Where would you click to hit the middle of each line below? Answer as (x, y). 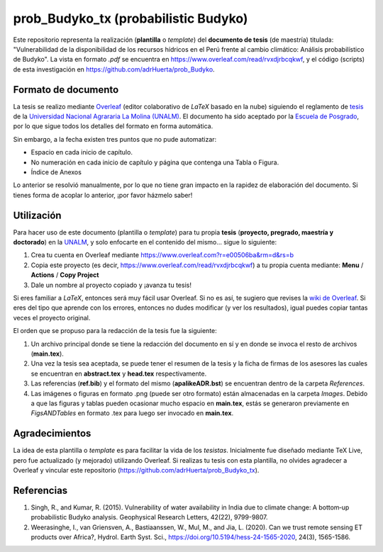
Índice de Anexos (56, 172)
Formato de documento (66, 90)
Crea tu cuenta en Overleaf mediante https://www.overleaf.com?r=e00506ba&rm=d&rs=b (162, 255)
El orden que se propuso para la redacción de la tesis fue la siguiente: (115, 331)
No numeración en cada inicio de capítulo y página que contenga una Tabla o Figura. (155, 162)
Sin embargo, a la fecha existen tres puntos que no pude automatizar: (115, 139)
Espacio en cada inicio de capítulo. (82, 152)
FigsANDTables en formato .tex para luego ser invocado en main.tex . (132, 413)
